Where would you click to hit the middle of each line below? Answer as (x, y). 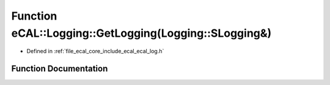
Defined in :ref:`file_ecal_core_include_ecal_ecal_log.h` (95, 51)
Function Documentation (60, 69)
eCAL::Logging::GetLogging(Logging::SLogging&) (141, 33)
